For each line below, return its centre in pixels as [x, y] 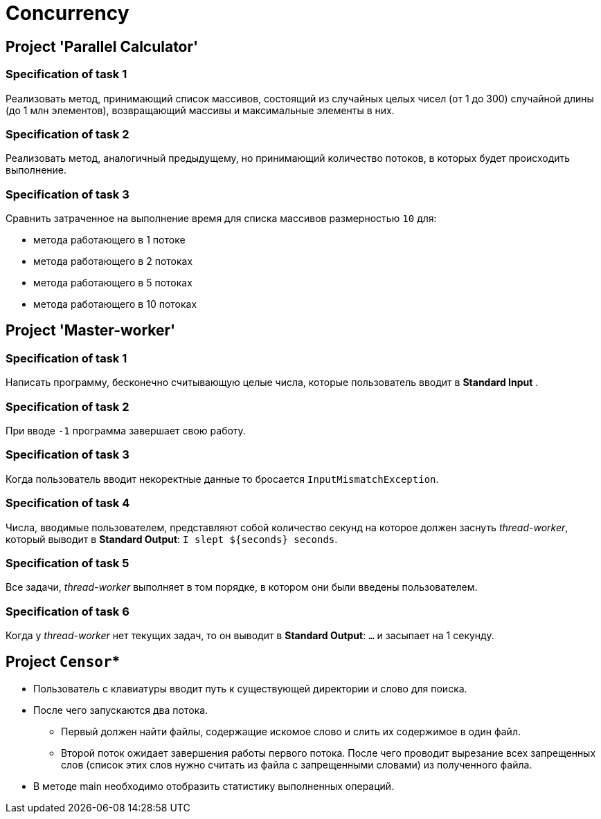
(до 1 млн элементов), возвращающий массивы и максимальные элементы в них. [200, 110]
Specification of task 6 [68, 611]
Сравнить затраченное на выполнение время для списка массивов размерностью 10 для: [221, 219]
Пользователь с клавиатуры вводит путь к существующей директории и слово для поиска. [250, 688]
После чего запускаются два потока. [121, 710]
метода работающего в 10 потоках [115, 304]
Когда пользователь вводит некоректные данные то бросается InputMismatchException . [222, 479]
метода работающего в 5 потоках [113, 283]
